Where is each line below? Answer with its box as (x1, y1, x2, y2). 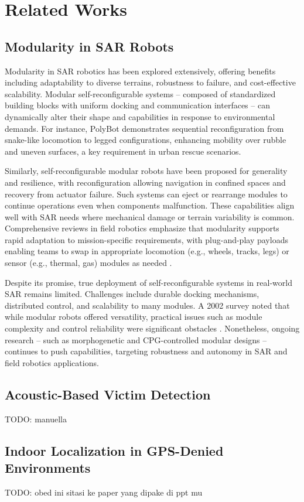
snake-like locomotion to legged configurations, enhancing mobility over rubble (5, 134, 286, 146)
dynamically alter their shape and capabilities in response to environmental (5, 110, 275, 122)
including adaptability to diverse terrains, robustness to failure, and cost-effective (5, 76, 296, 88)
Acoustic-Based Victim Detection (5, 385, 211, 403)
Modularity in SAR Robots (5, 37, 174, 55)
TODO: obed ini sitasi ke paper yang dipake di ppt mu (5, 486, 203, 498)
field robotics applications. (5, 356, 99, 368)
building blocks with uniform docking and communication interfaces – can (5, 99, 270, 111)
